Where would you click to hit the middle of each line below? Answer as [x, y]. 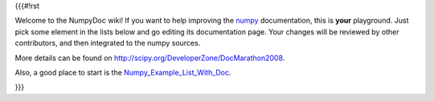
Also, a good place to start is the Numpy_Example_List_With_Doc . [123, 72]
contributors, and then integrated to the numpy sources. [108, 43]
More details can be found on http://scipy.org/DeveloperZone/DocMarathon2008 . [150, 58]
